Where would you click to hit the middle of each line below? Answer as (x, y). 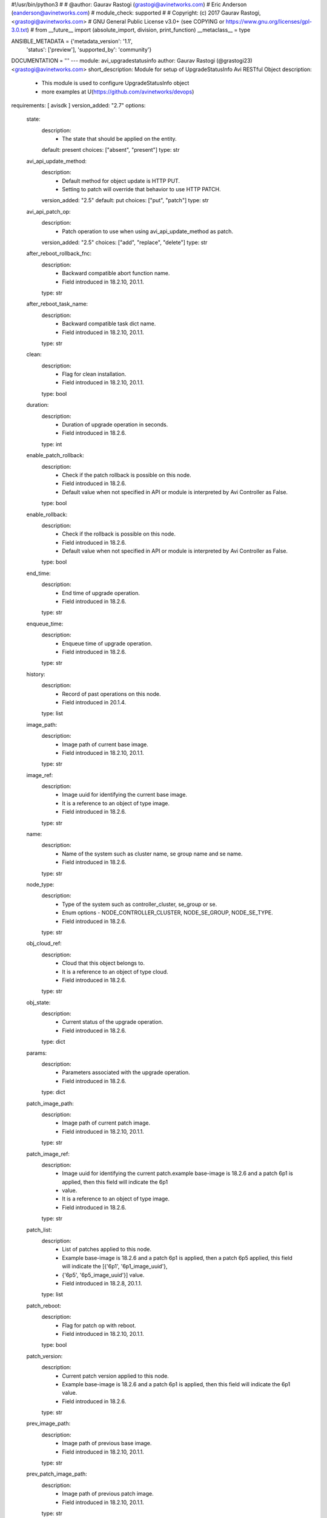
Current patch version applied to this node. (115, 1376)
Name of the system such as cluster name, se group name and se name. (152, 854)
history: (36, 674)
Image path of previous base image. (107, 1443)
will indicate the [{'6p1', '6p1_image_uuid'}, (115, 1267)
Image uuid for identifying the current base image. (125, 795)
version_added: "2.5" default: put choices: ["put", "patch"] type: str (125, 200)
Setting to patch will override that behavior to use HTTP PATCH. (141, 189)
